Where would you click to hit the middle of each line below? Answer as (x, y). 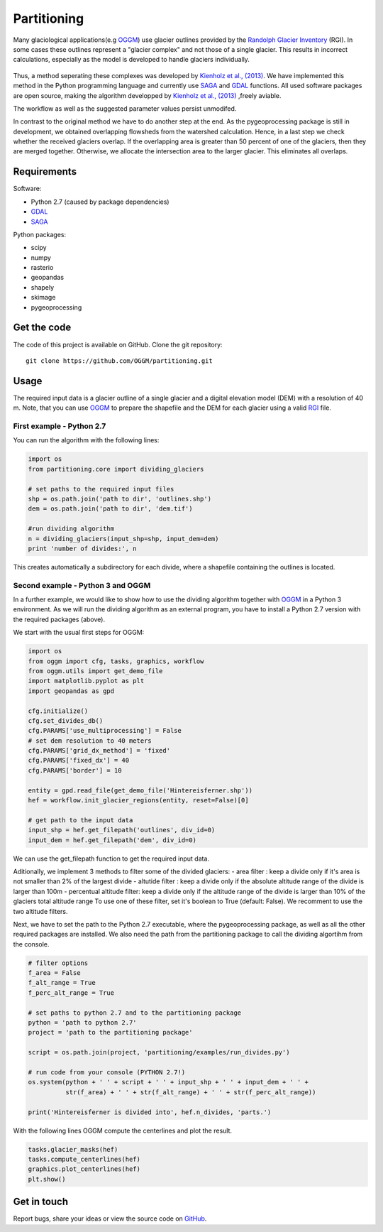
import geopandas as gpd (71, 691)
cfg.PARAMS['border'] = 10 (75, 770)
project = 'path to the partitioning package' (110, 1032)
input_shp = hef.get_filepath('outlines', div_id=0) (122, 830)
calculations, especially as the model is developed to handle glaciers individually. (131, 60)
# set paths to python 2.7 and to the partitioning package (135, 1013)
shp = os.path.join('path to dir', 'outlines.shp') (120, 498)
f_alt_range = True (62, 983)
